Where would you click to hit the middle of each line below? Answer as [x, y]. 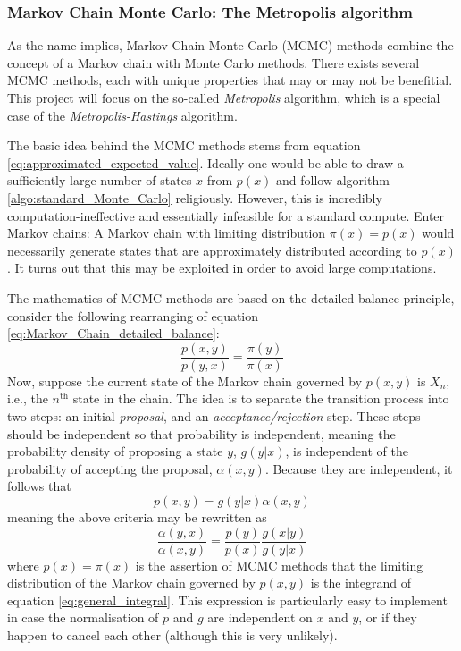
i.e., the [28, 398]
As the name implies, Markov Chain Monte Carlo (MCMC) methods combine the [230, 45]
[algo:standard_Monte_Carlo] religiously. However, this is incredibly [195, 197]
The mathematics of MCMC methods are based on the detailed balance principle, [231, 297]
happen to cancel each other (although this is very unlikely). [172, 634]
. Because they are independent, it [359, 468]
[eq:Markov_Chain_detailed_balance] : [113, 333]
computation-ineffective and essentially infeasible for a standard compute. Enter [226, 215]
